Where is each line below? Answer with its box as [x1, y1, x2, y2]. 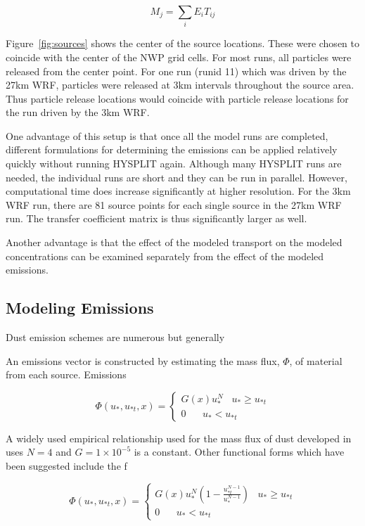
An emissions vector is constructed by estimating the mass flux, [6, 353, 280, 368]
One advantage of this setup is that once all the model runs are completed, [6, 128, 328, 143]
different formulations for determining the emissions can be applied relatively [6, 142, 338, 157]
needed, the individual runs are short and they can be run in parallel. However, [6, 169, 347, 184]
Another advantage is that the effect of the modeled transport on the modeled [6, 235, 342, 250]
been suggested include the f [6, 458, 127, 473]
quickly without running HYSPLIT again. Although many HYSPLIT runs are [6, 156, 342, 171]
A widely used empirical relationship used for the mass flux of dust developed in [6, 430, 352, 445]
